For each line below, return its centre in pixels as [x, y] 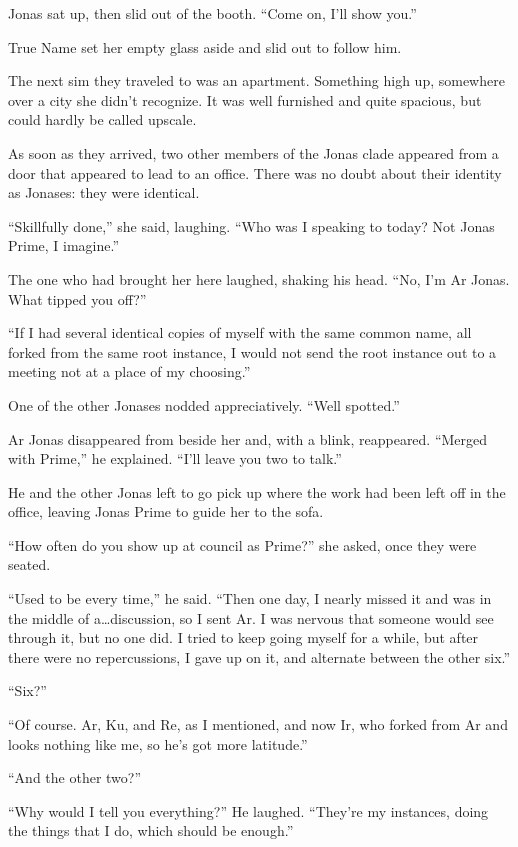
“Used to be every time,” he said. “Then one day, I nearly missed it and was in [250, 598]
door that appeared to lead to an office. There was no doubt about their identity [255, 172]
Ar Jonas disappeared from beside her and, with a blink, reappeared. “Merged [248, 438]
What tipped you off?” [77, 298]
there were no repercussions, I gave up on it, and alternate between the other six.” [259, 656]
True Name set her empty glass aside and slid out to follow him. [205, 46]
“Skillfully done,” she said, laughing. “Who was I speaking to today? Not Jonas [251, 225]
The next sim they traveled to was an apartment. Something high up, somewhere [256, 80]
